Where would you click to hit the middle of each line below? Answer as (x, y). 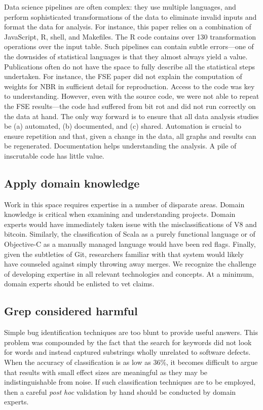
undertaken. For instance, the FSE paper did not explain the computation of (123, 76)
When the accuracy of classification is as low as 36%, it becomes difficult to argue (131, 362)
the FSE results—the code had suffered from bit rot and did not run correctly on (130, 106)
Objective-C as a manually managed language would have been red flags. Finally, (130, 244)
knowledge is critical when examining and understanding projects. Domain (120, 214)
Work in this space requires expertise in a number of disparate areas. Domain (124, 204)
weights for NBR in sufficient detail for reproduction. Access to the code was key (129, 86)
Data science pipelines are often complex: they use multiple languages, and (120, 7)
